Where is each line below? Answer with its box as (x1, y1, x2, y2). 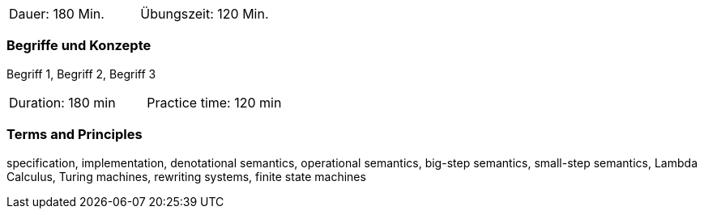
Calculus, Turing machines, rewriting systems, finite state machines (6, 169, 366, 183)
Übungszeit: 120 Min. (140, 6, 269, 22)
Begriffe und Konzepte (6, 37, 151, 54)
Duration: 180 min (9, 94, 116, 111)
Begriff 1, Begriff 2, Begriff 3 (6, 66, 156, 81)
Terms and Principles (6, 126, 143, 143)
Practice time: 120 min (147, 94, 282, 111)
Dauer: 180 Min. (9, 6, 105, 22)
